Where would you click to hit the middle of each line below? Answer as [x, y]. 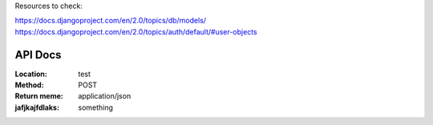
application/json [105, 96]
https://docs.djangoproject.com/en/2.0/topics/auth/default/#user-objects [136, 31]
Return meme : [39, 96]
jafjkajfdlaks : [37, 107]
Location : [31, 74]
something [96, 107]
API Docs [38, 55]
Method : [29, 85]
